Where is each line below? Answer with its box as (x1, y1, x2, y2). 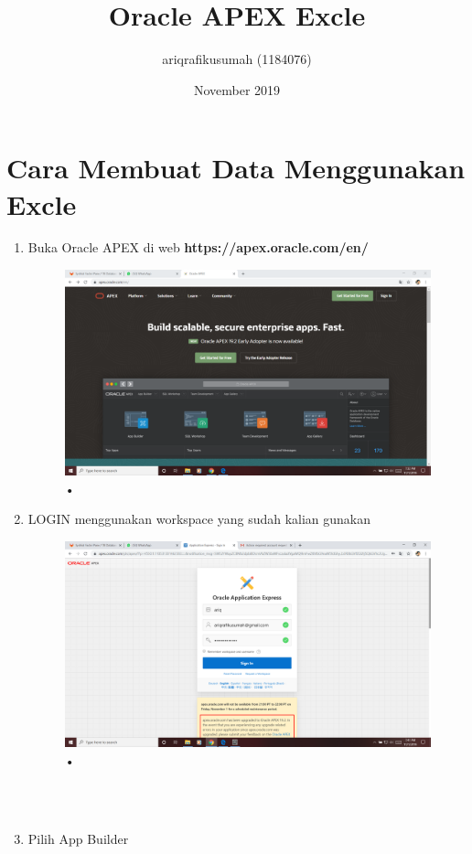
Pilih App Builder (27, 829, 129, 849)
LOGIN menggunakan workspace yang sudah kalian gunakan (27, 509, 371, 528)
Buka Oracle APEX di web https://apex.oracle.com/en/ (27, 238, 369, 257)
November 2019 (193, 80, 281, 99)
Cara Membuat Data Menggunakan (6, 149, 466, 187)
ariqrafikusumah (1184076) (162, 49, 312, 69)
